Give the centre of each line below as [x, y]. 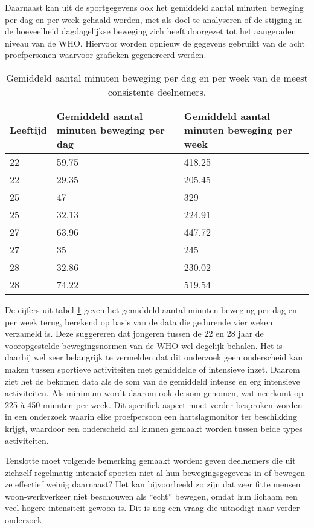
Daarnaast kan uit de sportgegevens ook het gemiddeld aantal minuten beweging [154, 7]
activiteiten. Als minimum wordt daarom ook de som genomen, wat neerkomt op [154, 393]
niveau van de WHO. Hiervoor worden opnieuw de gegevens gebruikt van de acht [155, 43]
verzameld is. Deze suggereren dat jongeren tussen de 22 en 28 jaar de [134, 334]
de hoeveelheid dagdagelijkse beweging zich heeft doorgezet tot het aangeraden [151, 31]
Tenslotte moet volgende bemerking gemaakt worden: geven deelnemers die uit [150, 461]
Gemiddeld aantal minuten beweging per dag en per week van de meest [157, 77]
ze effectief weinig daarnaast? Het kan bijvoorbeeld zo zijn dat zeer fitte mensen [153, 484]
